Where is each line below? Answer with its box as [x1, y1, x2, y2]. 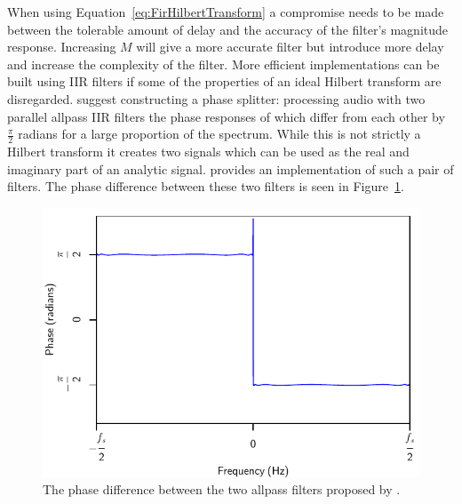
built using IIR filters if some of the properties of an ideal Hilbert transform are [7, 72, 442, 91]
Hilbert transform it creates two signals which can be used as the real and [7, 141, 410, 160]
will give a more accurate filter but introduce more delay [136, 37, 444, 56]
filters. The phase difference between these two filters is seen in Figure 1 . [7, 177, 404, 196]
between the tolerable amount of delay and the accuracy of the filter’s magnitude [7, 20, 449, 38]
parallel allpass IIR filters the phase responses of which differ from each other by [7, 107, 445, 125]
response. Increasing [7, 37, 116, 56]
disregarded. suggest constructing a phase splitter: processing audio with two [7, 89, 426, 108]
